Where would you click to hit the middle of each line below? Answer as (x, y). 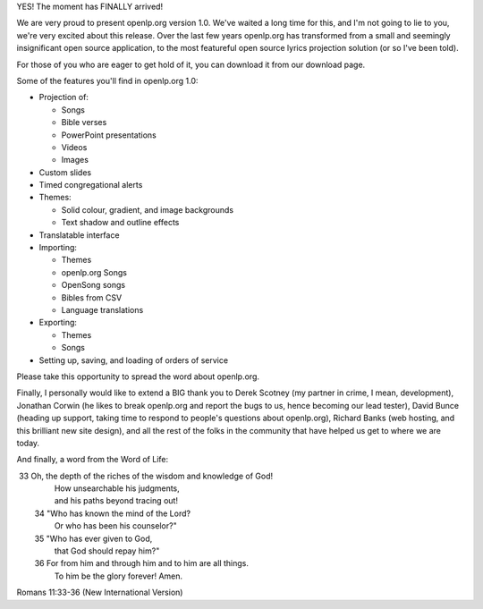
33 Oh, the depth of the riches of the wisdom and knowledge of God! (146, 476)
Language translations (102, 309)
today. (28, 443)
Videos (74, 147)
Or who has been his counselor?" (116, 526)
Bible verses (84, 123)
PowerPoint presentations (109, 135)
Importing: (58, 248)
